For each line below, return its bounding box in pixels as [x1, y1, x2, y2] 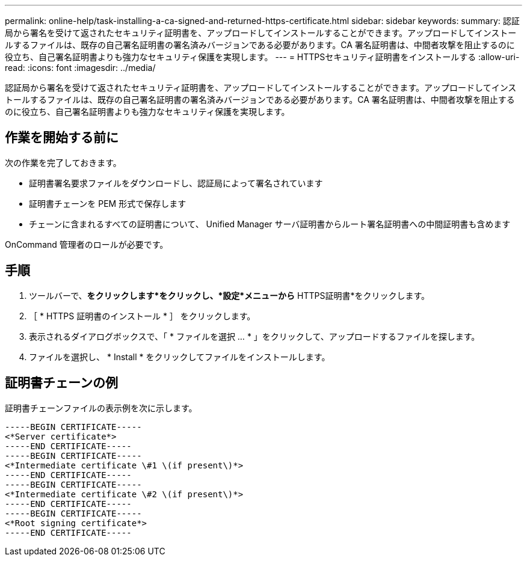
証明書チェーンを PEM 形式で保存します [29, 198, 186, 209]
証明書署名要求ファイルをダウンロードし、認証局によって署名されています [29, 177, 323, 188]
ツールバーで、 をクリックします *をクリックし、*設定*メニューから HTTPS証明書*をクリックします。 [29, 290, 430, 301]
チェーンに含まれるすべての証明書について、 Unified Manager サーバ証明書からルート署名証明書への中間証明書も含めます [29, 218, 511, 229]
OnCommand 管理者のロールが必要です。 [5, 239, 168, 250]
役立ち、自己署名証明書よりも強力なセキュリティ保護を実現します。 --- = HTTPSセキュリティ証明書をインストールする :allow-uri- [5, 52, 520, 62]
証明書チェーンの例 [5, 375, 118, 391]
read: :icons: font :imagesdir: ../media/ [5, 63, 156, 73]
